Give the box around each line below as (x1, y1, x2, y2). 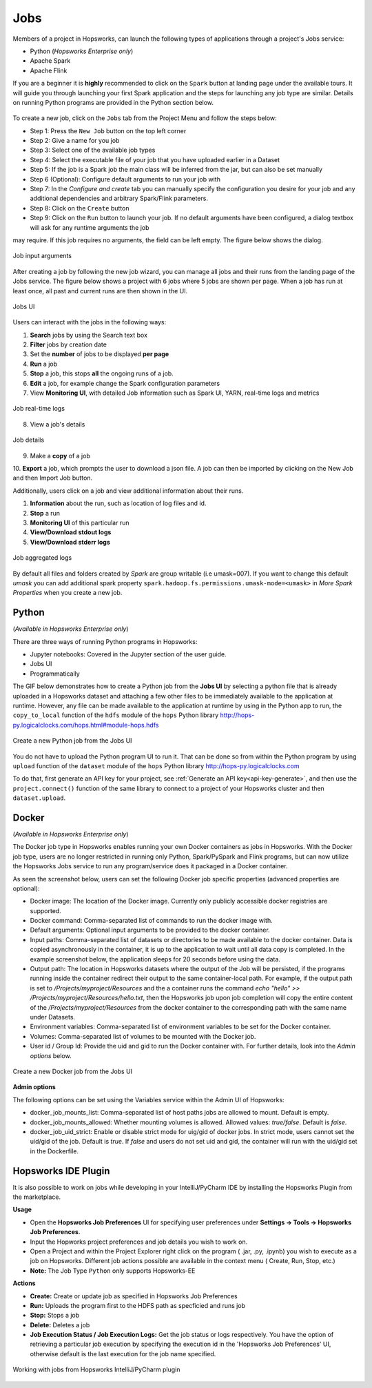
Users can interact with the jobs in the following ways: (12, 318, 167, 326)
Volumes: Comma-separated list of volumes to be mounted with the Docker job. (30, 1032, 256, 1040)
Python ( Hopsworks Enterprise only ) (30, 47, 134, 55)
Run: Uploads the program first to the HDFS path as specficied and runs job (30, 1301, 246, 1309)
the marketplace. (12, 1193, 61, 1201)
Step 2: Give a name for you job (30, 137, 120, 145)
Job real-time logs (12, 404, 65, 413)
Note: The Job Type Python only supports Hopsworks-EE (30, 1267, 196, 1275)
